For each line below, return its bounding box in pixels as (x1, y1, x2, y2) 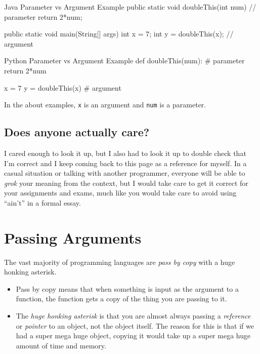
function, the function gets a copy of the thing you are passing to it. (16, 293, 227, 304)
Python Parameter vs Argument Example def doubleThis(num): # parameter (4, 55, 245, 66)
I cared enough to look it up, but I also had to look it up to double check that (4, 148, 246, 159)
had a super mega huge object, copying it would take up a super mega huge (16, 330, 251, 341)
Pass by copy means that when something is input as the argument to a (16, 283, 239, 294)
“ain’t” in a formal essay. (4, 197, 81, 208)
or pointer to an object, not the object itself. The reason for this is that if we (16, 320, 254, 331)
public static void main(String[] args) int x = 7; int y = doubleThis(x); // (4, 28, 234, 39)
